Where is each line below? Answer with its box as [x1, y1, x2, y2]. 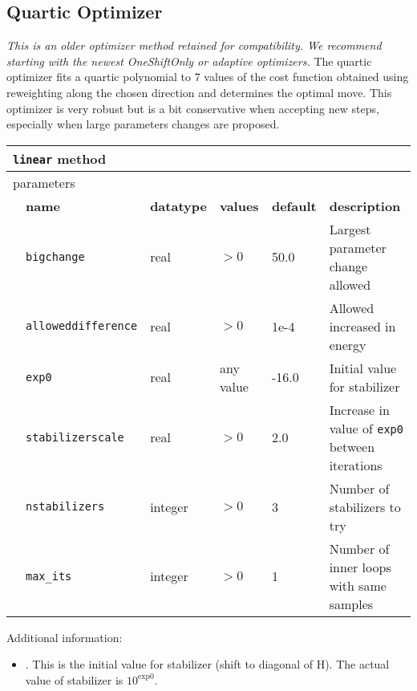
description [329, 196, 401, 215]
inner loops [329, 557, 391, 576]
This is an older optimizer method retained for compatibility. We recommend [6, 37, 382, 54]
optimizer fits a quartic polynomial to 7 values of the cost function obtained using [6, 68, 409, 85]
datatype [150, 196, 207, 215]
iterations [329, 455, 383, 474]
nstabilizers [26, 500, 105, 514]
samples [329, 594, 374, 613]
